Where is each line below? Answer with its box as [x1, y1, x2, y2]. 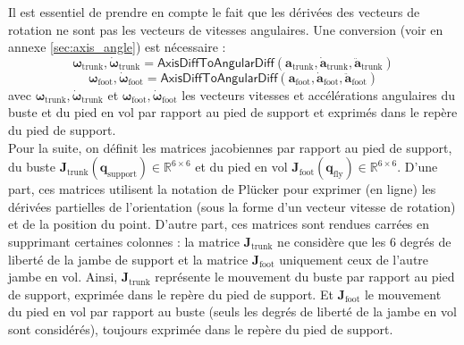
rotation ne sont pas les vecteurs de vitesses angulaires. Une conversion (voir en [8, 20, 443, 38]
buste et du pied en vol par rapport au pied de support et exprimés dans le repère [8, 103, 458, 122]
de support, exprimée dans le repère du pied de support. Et [8, 284, 333, 303]
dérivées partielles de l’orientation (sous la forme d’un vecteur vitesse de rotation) [8, 197, 456, 215]
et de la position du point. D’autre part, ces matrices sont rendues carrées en [8, 215, 430, 233]
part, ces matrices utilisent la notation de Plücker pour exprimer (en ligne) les [8, 180, 436, 198]
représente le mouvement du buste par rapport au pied [155, 267, 455, 286]
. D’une [397, 157, 438, 176]
